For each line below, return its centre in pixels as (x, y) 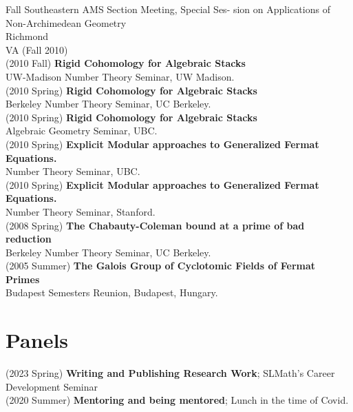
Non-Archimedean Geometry (66, 22)
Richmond (27, 36)
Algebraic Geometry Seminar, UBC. (82, 131)
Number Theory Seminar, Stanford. (81, 211)
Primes (23, 279)
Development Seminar (52, 386)
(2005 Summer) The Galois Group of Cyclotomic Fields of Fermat (161, 266)
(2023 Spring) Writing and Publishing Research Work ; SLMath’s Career (170, 373)
